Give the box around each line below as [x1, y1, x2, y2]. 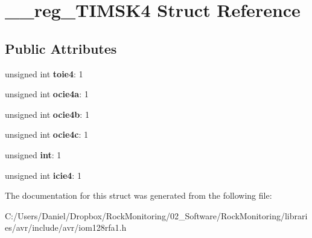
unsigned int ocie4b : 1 [5, 108, 89, 120]
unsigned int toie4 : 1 [5, 67, 83, 80]
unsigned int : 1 [5, 148, 62, 161]
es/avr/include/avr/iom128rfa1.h [5, 221, 127, 234]
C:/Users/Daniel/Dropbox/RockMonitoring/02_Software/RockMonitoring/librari [5, 209, 308, 222]
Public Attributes [5, 39, 117, 57]
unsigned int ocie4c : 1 [5, 128, 89, 141]
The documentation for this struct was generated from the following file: [5, 189, 272, 202]
